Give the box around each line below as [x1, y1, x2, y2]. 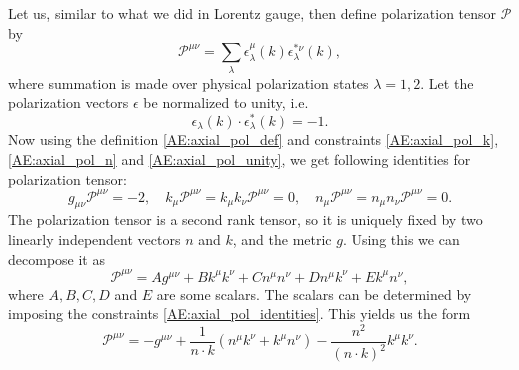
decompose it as [8, 248, 105, 269]
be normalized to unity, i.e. [143, 92, 309, 113]
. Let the [420, 72, 474, 93]
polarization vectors [8, 92, 129, 113]
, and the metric [232, 228, 332, 249]
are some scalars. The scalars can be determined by [156, 283, 472, 304]
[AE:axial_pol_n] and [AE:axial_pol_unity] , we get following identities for [8, 148, 471, 169]
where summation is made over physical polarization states [8, 72, 369, 93]
